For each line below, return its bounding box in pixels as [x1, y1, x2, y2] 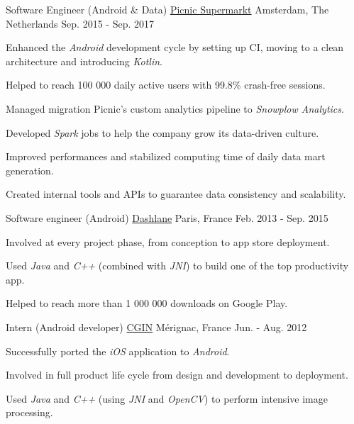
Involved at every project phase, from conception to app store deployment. [6, 234, 330, 249]
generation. [6, 162, 54, 177]
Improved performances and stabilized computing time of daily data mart [6, 149, 326, 164]
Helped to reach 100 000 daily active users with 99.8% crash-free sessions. [6, 77, 326, 92]
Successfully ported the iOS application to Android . [6, 343, 230, 358]
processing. [6, 405, 53, 420]
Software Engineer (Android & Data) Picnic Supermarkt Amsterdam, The [6, 2, 329, 16]
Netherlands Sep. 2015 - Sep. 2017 [6, 16, 154, 30]
